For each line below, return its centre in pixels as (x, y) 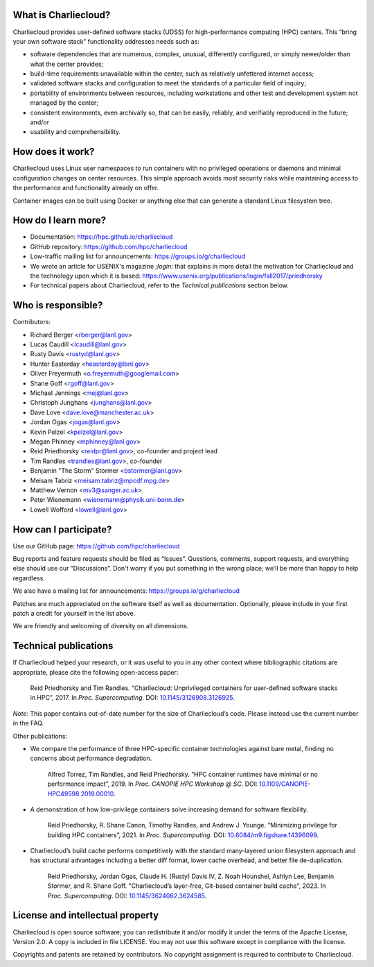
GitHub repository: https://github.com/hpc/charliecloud (109, 246)
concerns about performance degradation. (91, 758)
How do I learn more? (60, 220)
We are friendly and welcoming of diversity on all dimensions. (101, 626)
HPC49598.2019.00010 (81, 793)
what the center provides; (67, 64)
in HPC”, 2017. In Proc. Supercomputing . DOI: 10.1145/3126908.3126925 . (132, 698)
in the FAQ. (28, 723)
